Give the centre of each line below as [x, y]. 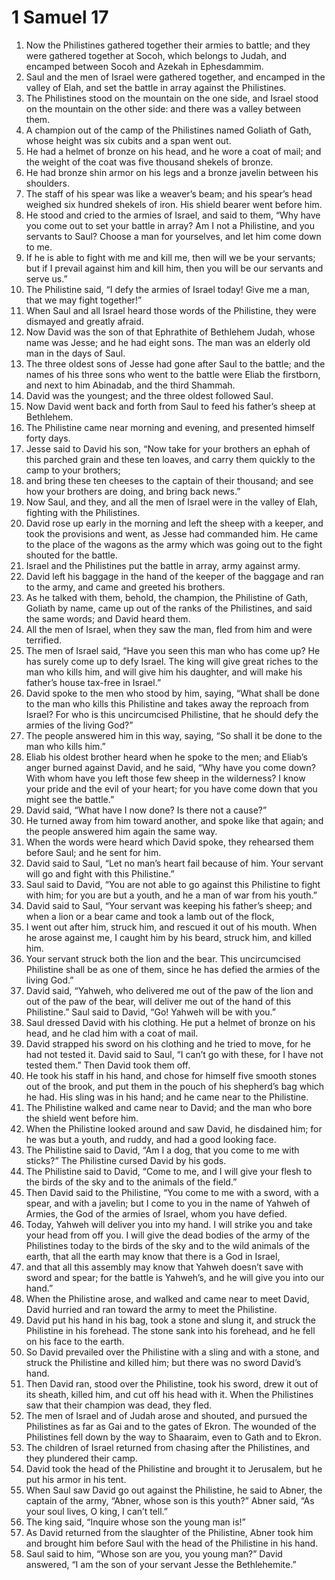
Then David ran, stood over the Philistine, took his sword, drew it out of [172, 1383]
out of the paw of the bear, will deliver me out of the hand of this [158, 1001]
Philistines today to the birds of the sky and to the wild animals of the [168, 1245]
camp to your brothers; [73, 470]
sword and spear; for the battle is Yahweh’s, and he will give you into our [175, 1277]
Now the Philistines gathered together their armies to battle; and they [168, 45]
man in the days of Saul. [75, 353]
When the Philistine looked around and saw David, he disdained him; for [174, 1128]
